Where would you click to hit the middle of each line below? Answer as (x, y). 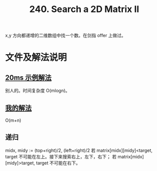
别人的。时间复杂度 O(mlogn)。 (38, 91)
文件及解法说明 (36, 57)
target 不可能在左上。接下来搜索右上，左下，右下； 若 (61, 156)
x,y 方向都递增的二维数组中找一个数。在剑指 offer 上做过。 (66, 36)
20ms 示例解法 (28, 77)
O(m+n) (13, 120)
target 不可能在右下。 (58, 163)
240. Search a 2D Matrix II (84, 9)
